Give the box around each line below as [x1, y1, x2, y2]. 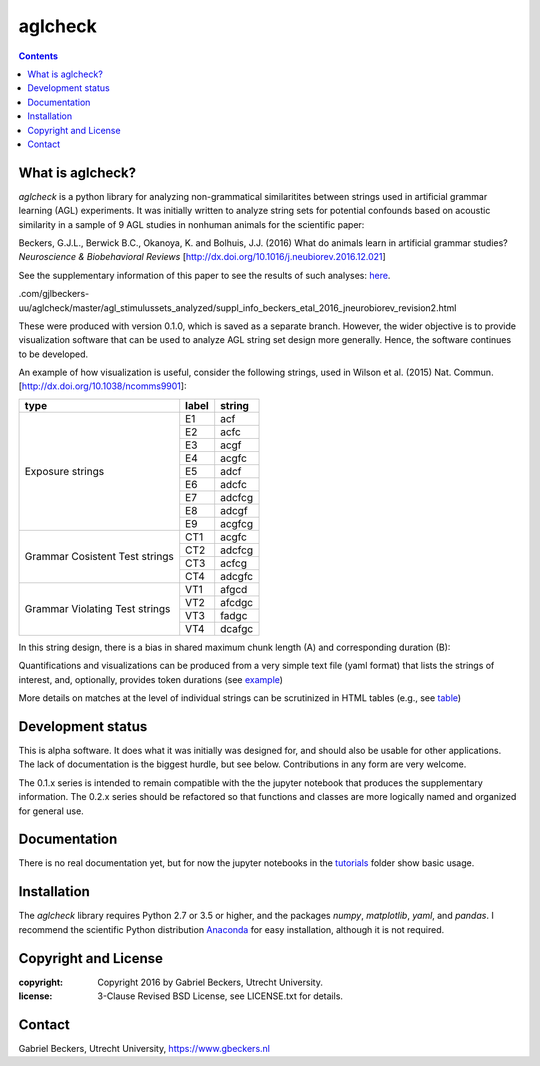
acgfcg [220, 516, 254, 530]
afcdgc [220, 595, 254, 609]
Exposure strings [24, 464, 105, 478]
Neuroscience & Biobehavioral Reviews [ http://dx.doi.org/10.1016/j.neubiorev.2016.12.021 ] [18, 251, 387, 263]
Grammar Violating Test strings [24, 602, 171, 616]
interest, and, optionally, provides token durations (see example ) [18, 673, 284, 685]
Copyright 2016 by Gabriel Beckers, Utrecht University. [97, 976, 324, 988]
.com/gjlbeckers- [18, 288, 90, 300]
